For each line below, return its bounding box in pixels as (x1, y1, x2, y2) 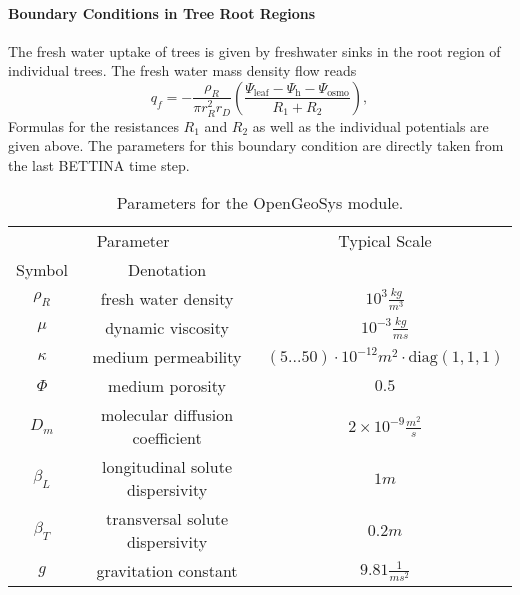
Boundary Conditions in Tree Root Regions (8, 2, 316, 23)
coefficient (132, 426, 202, 450)
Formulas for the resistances (8, 115, 179, 136)
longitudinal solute (102, 455, 232, 479)
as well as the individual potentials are (252, 115, 489, 136)
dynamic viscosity (105, 316, 229, 340)
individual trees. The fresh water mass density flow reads (8, 60, 357, 81)
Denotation (128, 258, 207, 282)
